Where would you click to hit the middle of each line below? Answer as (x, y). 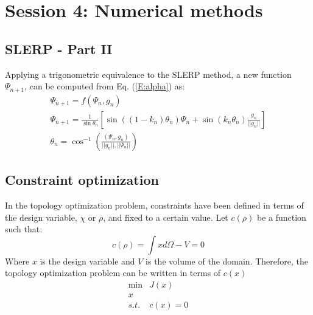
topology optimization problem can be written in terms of (113, 273)
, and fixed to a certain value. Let (166, 217)
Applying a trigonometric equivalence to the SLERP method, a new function (148, 74)
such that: (24, 229)
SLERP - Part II (59, 48)
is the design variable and (87, 261)
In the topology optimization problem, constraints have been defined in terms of (154, 205)
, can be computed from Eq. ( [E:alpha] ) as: (105, 86)
